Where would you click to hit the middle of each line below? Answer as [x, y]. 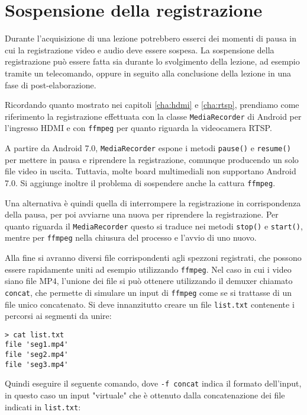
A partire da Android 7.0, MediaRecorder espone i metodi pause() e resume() [148, 148]
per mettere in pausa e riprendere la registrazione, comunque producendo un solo [152, 159]
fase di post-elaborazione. [51, 84]
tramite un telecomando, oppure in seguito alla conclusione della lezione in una [148, 73]
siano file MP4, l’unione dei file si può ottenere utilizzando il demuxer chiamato [149, 281]
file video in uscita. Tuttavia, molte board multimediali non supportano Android [151, 171]
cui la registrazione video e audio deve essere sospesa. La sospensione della [140, 50]
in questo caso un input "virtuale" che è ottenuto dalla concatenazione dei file [145, 395]
